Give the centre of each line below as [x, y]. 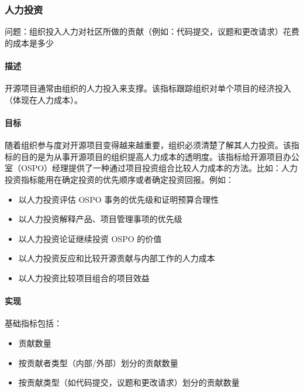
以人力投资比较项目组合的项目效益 [84, 277]
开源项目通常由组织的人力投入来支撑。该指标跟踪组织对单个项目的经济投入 [148, 88]
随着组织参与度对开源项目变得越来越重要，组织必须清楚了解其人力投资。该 [148, 145]
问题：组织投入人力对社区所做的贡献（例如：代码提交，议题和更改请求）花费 [152, 31]
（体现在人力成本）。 [44, 99]
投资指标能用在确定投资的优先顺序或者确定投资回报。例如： [119, 179]
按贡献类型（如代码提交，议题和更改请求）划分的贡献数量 [129, 382]
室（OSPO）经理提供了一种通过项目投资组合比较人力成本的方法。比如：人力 [151, 168]
